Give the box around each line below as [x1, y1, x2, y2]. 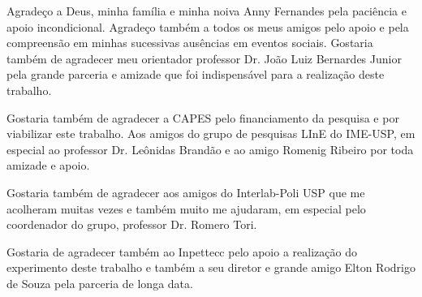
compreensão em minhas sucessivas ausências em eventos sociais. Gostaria [6, 34, 373, 51]
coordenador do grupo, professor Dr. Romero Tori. [6, 216, 257, 233]
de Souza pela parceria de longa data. [6, 274, 193, 291]
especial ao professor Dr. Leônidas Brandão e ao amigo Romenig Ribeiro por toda [6, 140, 414, 157]
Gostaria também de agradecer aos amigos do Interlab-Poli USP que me [6, 183, 365, 200]
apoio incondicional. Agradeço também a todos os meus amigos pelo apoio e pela [6, 18, 409, 35]
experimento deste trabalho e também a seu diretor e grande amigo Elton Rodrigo [6, 259, 416, 276]
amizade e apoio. [6, 157, 90, 174]
